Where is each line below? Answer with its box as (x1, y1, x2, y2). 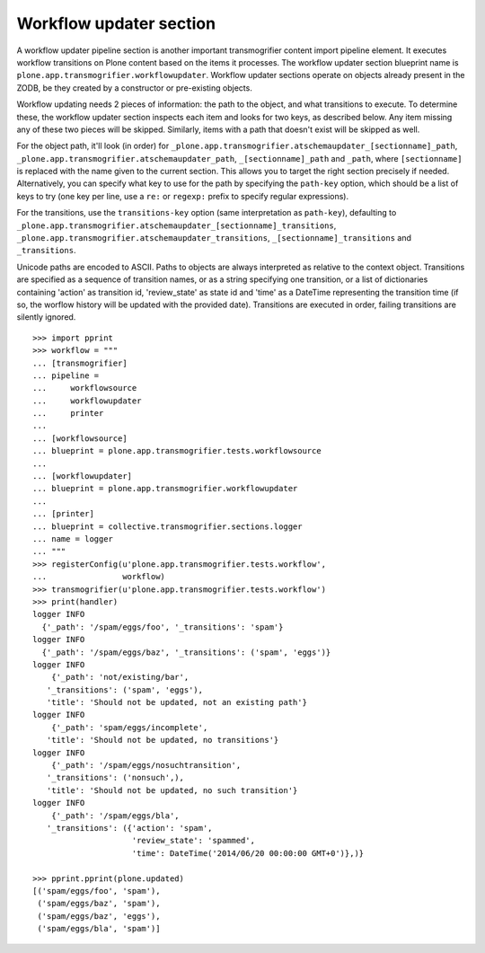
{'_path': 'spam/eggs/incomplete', (50, 722, 208, 732)
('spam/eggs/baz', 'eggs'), (37, 911, 161, 921)
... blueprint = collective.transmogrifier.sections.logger (32, 521, 303, 532)
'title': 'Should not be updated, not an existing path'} (46, 697, 307, 708)
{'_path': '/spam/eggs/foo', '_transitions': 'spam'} (41, 622, 284, 632)
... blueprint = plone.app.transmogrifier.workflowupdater (32, 483, 298, 494)
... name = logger (32, 534, 114, 543)
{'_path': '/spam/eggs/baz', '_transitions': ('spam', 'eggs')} (41, 647, 331, 657)
